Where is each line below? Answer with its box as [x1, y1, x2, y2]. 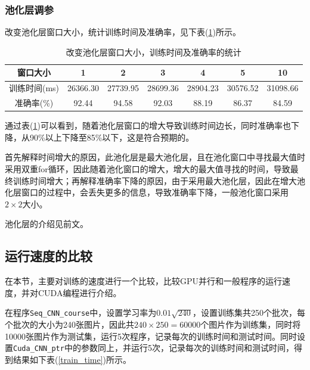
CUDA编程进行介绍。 [38, 286, 122, 299]
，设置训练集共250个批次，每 [192, 306, 305, 319]
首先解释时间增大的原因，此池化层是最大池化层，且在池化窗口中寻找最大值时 [5, 151, 305, 163]
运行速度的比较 [5, 247, 92, 265]
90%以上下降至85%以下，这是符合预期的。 [29, 130, 194, 143]
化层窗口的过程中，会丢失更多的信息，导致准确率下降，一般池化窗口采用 [5, 186, 289, 198]
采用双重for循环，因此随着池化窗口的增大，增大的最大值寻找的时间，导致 [5, 162, 290, 175]
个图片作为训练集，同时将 [200, 318, 301, 330]
